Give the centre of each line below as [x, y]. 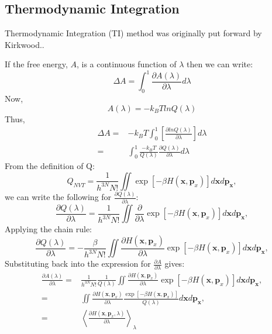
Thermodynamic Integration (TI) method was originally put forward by [133, 33]
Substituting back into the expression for [78, 264]
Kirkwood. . [25, 44]
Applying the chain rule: [49, 229]
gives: [175, 264]
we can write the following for [58, 197]
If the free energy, [36, 64]
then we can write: [220, 64]
